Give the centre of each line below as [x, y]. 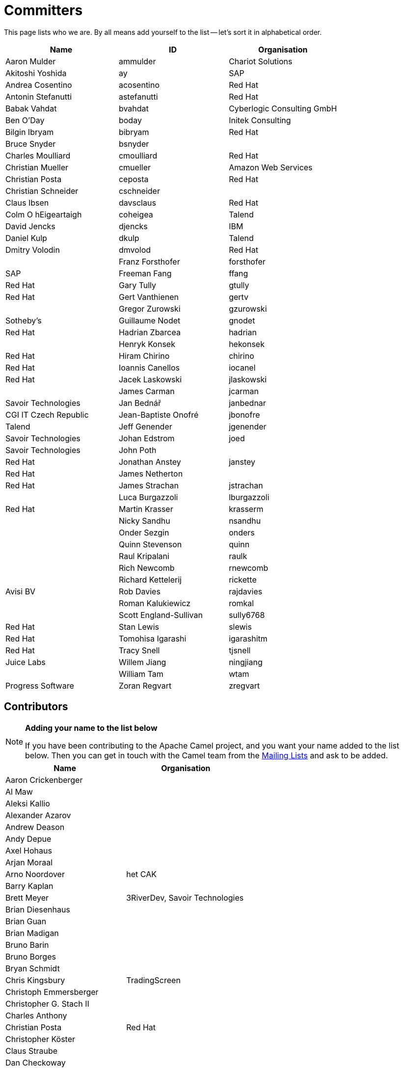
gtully [239, 285]
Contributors [36, 707]
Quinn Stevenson [150, 544]
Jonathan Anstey [150, 462]
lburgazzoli [249, 497]
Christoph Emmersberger [52, 992]
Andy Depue [28, 839]
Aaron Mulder [31, 61]
